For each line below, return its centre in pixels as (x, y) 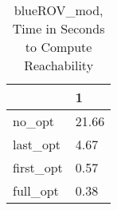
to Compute (58, 47)
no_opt (34, 121)
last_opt (37, 144)
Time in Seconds (58, 28)
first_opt (38, 167)
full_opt (36, 190)
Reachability (59, 65)
